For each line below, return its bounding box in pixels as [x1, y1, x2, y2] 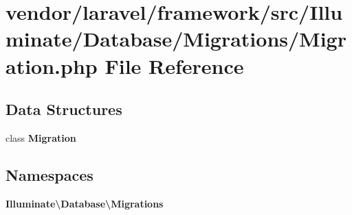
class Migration [5, 130, 76, 144]
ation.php [5, 51, 98, 79]
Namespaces [5, 164, 93, 185]
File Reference [104, 51, 244, 79]
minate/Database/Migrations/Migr [5, 25, 346, 53]
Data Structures [5, 99, 122, 120]
